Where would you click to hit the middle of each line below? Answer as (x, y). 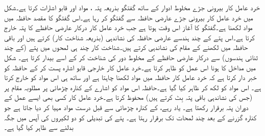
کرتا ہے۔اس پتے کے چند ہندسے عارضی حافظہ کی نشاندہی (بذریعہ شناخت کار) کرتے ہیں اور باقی (129, 37)
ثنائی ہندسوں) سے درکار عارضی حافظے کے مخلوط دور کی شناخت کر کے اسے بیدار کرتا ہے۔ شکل (131, 57)
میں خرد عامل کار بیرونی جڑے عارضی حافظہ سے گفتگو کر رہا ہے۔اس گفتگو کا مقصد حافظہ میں (129, 17)
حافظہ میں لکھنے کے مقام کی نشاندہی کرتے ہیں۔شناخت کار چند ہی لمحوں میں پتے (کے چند (126, 47)
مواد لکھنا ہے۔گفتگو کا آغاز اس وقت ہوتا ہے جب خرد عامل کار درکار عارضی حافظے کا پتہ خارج (128, 27)
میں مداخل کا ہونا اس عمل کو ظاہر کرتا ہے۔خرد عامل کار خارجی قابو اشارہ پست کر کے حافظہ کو (130, 67)
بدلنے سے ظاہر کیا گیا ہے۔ (39, 127)
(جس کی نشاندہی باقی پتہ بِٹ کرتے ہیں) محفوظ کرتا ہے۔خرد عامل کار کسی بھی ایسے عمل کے (128, 97)
